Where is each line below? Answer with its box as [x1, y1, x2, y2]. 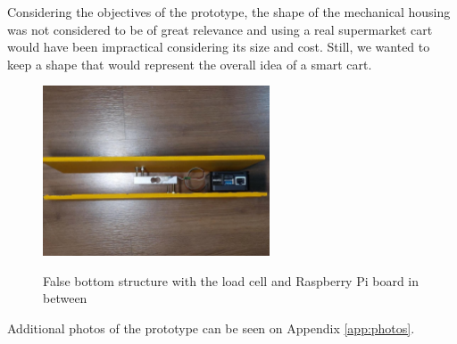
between [43, 289, 87, 307]
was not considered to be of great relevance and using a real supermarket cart [7, 20, 433, 38]
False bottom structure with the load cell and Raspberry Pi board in [43, 271, 420, 290]
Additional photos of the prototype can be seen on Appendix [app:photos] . [7, 318, 415, 337]
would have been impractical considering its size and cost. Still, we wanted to [7, 37, 430, 56]
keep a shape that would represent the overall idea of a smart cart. [7, 54, 372, 73]
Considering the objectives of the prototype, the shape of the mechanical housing [7, 3, 451, 20]
